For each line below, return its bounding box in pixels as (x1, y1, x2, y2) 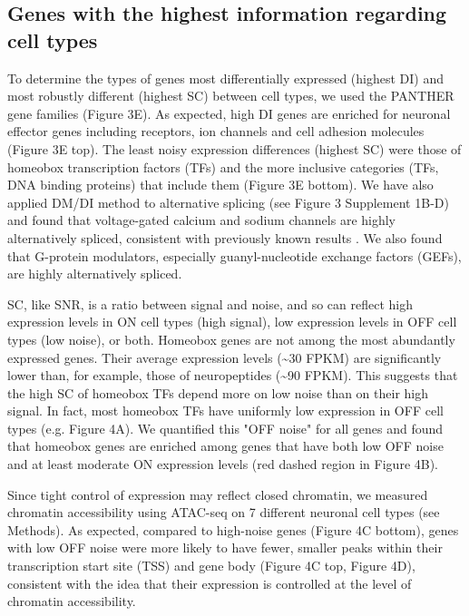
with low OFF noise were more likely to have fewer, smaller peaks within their (7, 538, 443, 557)
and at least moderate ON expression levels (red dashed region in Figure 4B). (7, 455, 439, 474)
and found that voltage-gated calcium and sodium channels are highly (7, 210, 396, 230)
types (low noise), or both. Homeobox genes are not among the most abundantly (7, 329, 455, 348)
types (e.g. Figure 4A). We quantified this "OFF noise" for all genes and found (7, 418, 444, 437)
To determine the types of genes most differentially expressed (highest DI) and (7, 68, 445, 87)
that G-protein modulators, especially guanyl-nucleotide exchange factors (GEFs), (7, 246, 462, 265)
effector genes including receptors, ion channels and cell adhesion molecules (7, 122, 425, 141)
